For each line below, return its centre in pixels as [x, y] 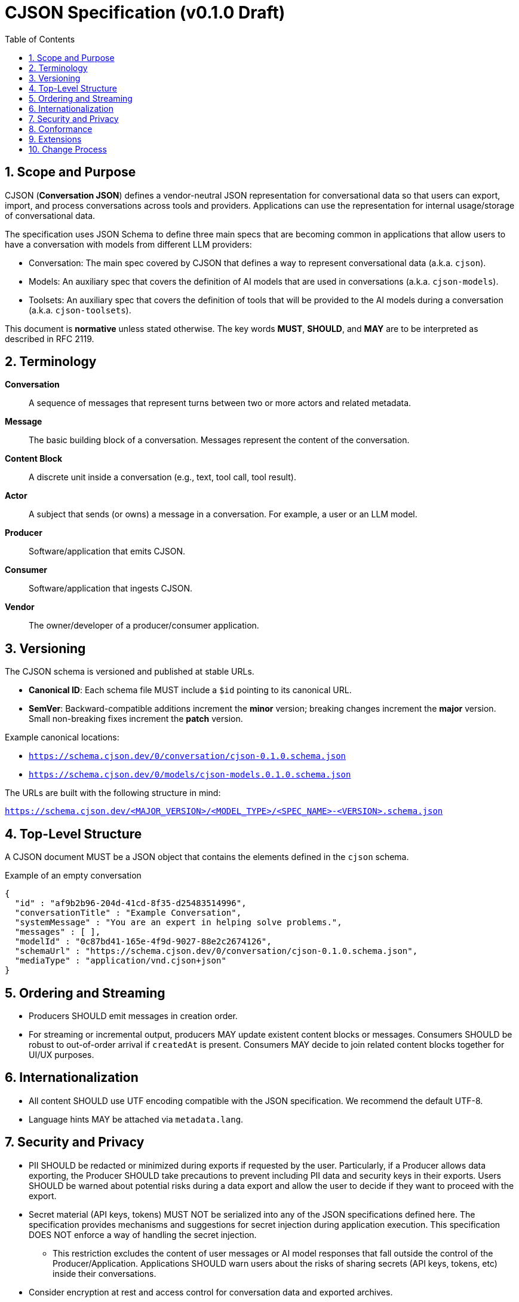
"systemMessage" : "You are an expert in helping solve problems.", [178, 923]
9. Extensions [55, 139]
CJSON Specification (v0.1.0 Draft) [145, 13]
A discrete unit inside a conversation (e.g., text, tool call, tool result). [162, 477]
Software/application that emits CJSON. [107, 551]
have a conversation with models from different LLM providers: [128, 244]
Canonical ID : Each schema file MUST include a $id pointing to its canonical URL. [190, 690]
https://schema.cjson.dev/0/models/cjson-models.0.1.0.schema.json [190, 775]
